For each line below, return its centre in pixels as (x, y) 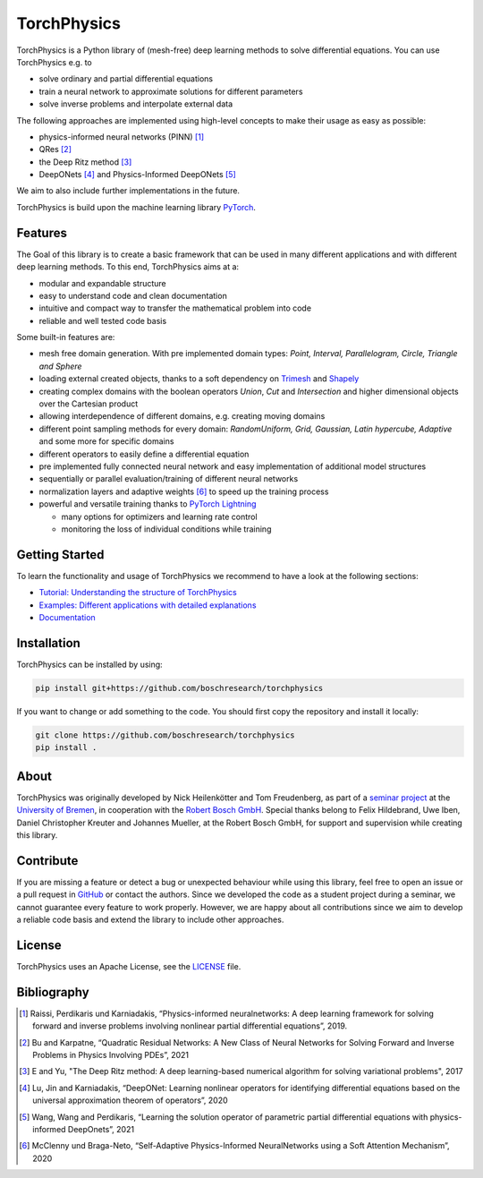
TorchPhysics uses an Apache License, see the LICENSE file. (129, 966)
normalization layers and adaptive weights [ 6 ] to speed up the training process (184, 491)
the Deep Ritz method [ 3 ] (85, 162)
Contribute (47, 861)
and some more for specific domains (106, 441)
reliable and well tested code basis (103, 320)
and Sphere (60, 366)
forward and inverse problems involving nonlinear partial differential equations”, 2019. (190, 1026)
